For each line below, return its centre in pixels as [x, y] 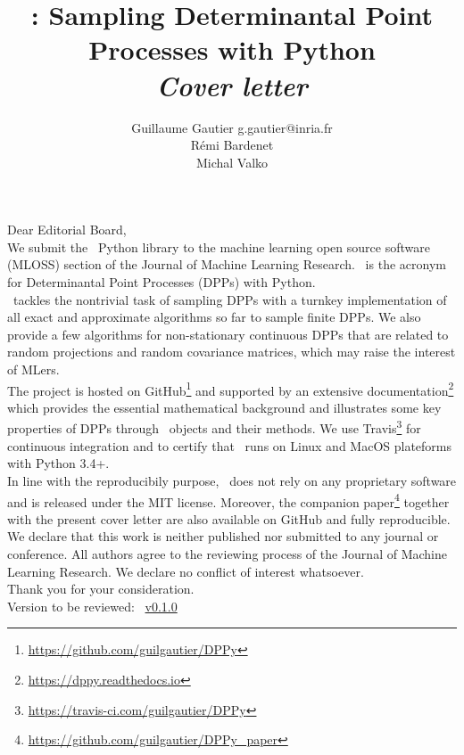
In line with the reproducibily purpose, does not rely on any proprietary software [232, 480]
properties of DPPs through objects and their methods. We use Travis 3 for [214, 427]
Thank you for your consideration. [101, 589]
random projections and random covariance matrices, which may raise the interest [232, 352]
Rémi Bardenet [232, 145]
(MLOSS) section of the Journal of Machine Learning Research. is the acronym [227, 264]
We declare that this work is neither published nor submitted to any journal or [223, 536]
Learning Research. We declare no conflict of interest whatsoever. [186, 571]
